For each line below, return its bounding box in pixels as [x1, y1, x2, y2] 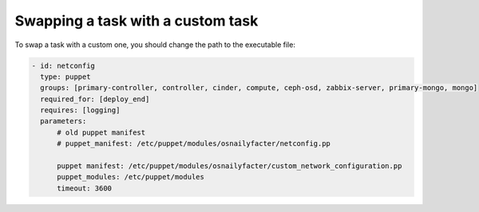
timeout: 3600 [57, 183, 112, 193]
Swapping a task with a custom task [14, 12, 259, 29]
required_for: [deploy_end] [40, 94, 150, 104]
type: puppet [40, 72, 91, 81]
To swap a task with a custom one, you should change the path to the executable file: [14, 40, 295, 49]
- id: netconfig [31, 61, 96, 70]
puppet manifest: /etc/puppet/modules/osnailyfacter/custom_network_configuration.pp [57, 162, 402, 171]
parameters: [40, 116, 87, 126]
